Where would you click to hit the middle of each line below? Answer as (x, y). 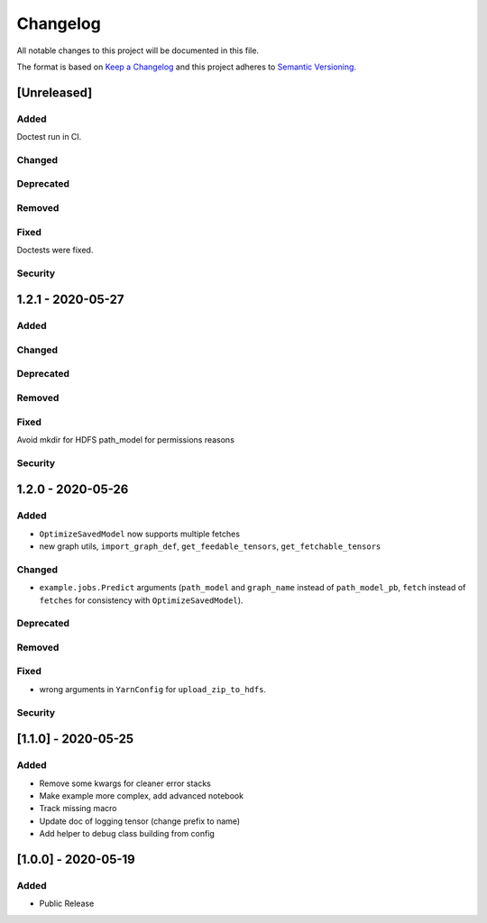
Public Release (67, 904)
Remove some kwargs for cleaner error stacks (125, 783)
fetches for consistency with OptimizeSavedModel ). (141, 600)
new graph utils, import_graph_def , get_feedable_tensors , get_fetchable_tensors (210, 546)
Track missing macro (78, 809)
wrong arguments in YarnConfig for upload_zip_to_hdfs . (152, 689)
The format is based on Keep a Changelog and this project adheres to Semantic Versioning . (186, 67)
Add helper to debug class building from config (127, 834)
